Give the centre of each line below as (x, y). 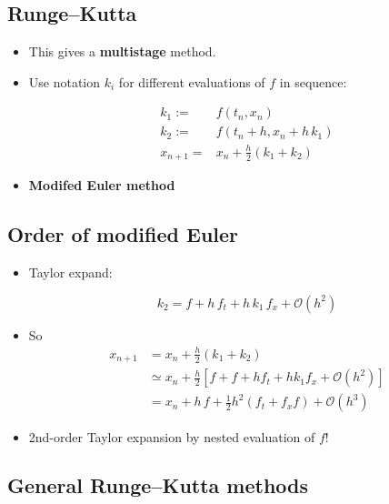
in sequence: (313, 81)
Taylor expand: (70, 272)
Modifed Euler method (102, 185)
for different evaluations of (192, 81)
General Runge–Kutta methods (158, 485)
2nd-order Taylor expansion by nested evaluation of (172, 436)
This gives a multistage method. (122, 51)
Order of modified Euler (123, 234)
